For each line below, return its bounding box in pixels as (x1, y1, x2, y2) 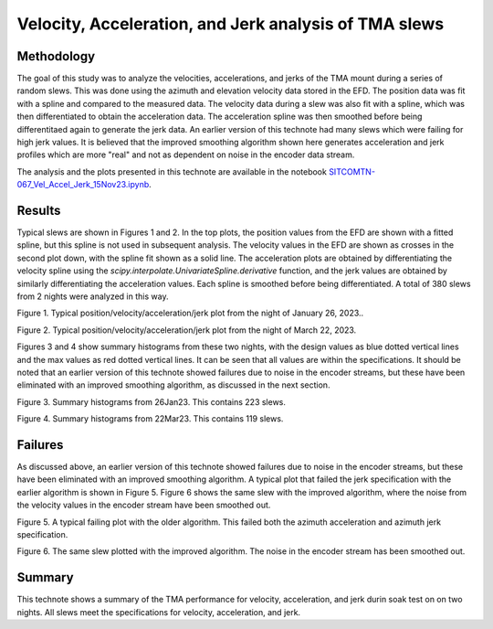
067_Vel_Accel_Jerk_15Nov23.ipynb (16, 179, 150, 190)
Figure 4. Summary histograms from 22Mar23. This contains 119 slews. (16, 413, 284, 424)
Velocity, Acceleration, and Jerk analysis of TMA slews (16, 14, 445, 34)
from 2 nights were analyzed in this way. (16, 291, 169, 302)
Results (16, 203, 61, 219)
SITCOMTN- (329, 165, 376, 177)
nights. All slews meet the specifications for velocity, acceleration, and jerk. (16, 606, 301, 617)
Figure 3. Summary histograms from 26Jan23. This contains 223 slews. (16, 396, 287, 407)
